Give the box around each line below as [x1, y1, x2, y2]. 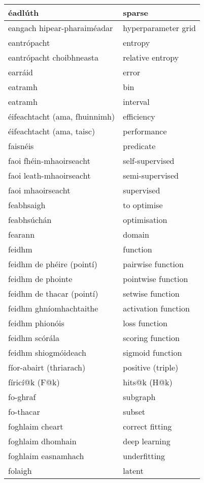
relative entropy [123, 51, 179, 63]
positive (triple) [123, 361, 179, 373]
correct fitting [123, 420, 172, 432]
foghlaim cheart [8, 420, 63, 432]
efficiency [123, 110, 155, 122]
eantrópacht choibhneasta [8, 51, 98, 63]
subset [123, 406, 145, 417]
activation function [123, 302, 190, 314]
